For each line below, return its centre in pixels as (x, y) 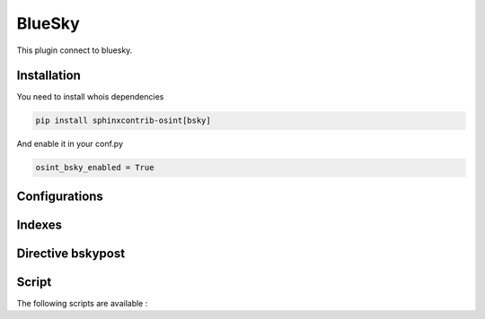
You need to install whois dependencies (90, 97)
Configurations (60, 196)
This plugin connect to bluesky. (75, 50)
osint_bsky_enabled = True (95, 168)
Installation (48, 76)
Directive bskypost (71, 253)
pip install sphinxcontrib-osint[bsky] (123, 121)
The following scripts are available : (82, 303)
